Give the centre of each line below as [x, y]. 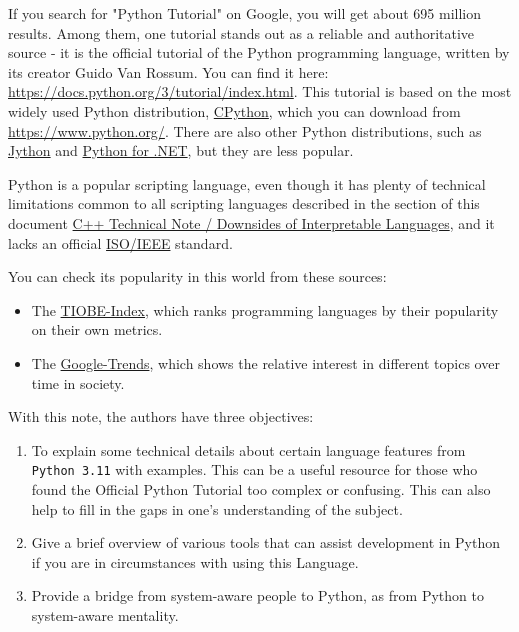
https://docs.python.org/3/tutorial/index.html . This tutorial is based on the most [260, 91]
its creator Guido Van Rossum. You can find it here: [168, 71]
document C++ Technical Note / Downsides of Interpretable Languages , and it [251, 222]
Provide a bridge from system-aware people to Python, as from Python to [257, 595]
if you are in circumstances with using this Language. [195, 561]
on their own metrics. [97, 329]
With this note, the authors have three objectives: [161, 416]
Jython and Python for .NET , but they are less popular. [181, 150]
